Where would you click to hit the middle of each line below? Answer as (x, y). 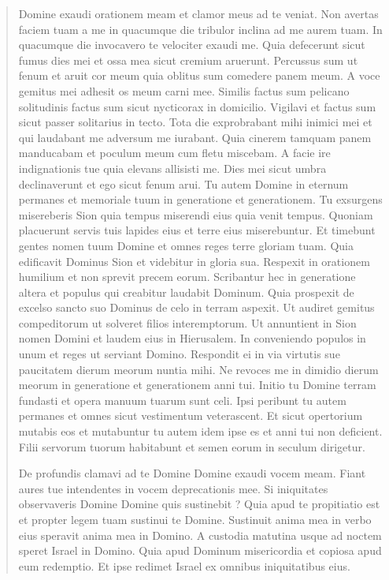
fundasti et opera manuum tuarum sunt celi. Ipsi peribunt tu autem (182, 400)
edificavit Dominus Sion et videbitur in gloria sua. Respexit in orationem (194, 261)
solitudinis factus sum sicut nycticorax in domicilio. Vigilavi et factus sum (197, 106)
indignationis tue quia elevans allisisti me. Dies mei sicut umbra (172, 168)
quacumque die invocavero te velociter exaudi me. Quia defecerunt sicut (192, 45)
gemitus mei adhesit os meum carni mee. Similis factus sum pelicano (184, 90)
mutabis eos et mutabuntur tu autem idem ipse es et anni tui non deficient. (200, 431)
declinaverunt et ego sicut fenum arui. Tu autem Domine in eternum (183, 183)
